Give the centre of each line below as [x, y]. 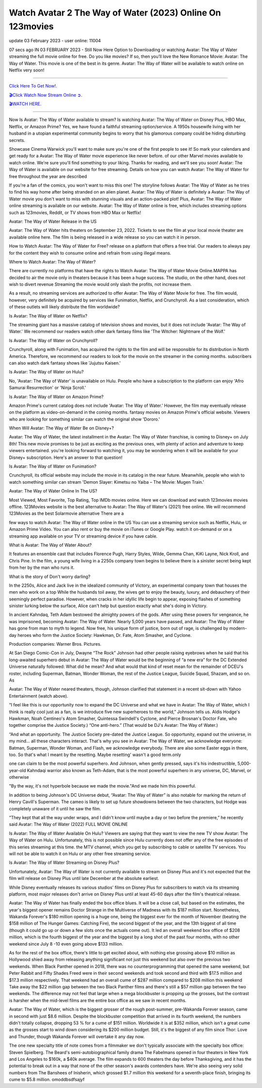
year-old [17, 770]
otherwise [19, 777]
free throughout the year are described [48, 176]
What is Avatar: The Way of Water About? [50, 545]
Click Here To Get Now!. [33, 86]
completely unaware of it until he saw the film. [55, 808]
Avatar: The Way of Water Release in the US [53, 221]
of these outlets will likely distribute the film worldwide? [64, 307]
